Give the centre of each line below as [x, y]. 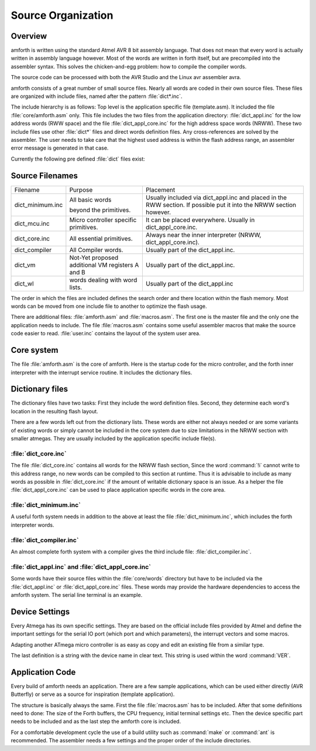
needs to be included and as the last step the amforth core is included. [96, 722]
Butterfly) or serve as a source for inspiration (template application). [93, 694]
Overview [29, 36]
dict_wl [24, 283]
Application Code [43, 672]
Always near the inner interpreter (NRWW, [203, 235]
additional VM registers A [104, 265]
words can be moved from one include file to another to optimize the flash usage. [109, 306]
